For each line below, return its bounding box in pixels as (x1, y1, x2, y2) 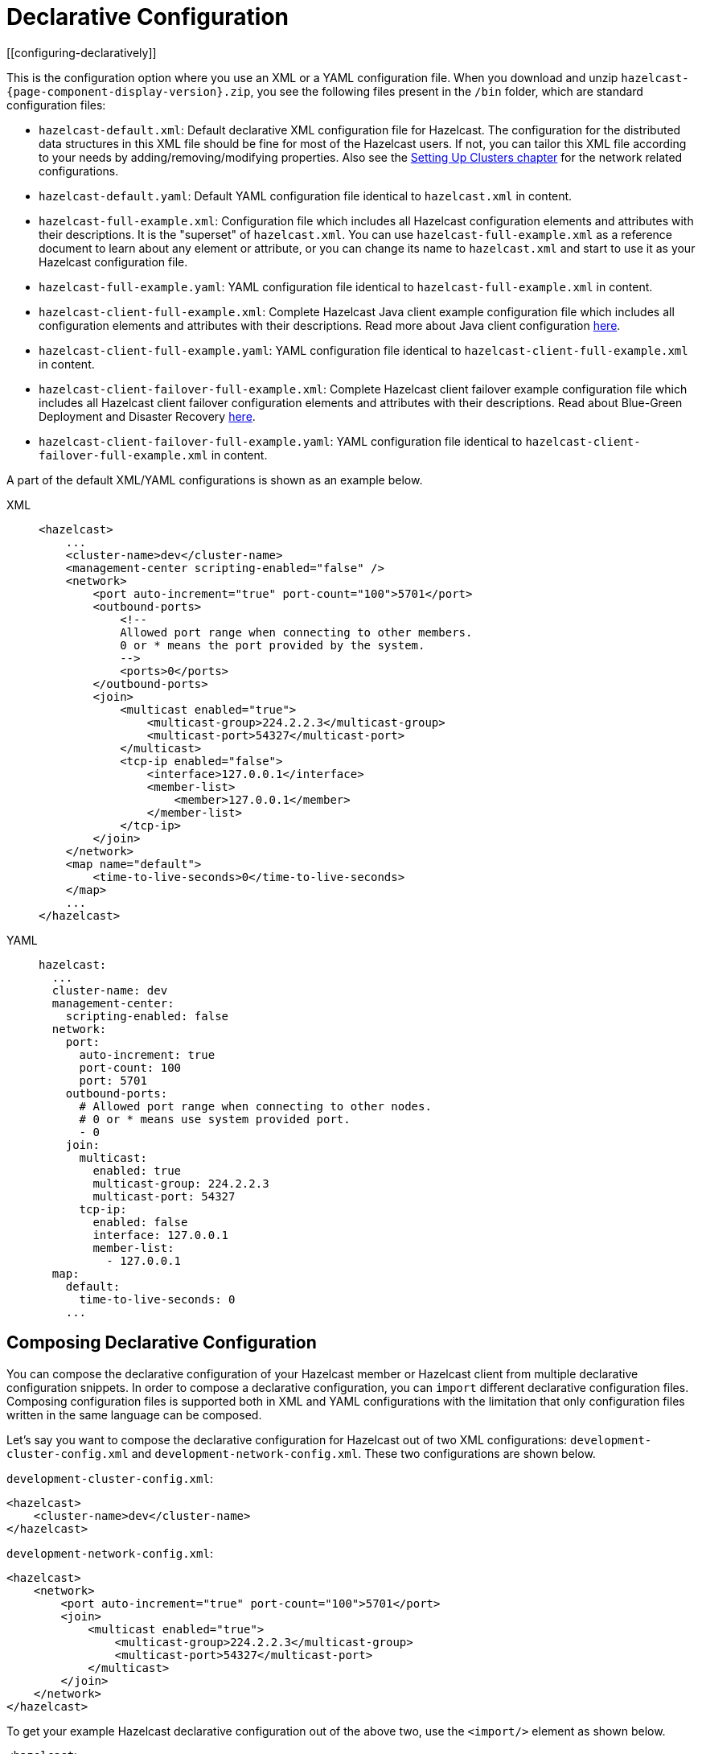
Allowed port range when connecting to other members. (120, 625, 473, 639)
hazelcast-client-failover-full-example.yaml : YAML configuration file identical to (39, 434, 523, 448)
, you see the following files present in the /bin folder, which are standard (250, 84, 643, 98)
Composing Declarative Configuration (6, 1332, 317, 1353)
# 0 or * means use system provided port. (79, 1112, 351, 1126)
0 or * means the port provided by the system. (120, 638, 425, 652)
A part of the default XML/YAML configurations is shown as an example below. (6, 472, 423, 487)
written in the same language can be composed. (6, 1407, 262, 1422)
